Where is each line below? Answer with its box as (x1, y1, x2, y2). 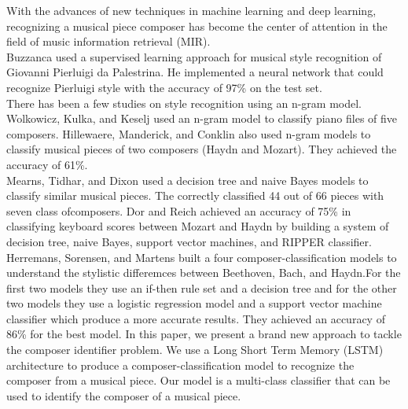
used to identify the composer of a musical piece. (6, 387, 241, 403)
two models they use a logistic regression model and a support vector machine (6, 295, 382, 311)
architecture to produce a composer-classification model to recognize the (6, 356, 355, 373)
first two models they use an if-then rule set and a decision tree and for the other (6, 279, 397, 296)
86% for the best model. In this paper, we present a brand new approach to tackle (6, 326, 402, 342)
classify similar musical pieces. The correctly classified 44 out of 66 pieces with (6, 187, 384, 204)
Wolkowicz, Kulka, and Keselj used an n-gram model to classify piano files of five (6, 110, 398, 127)
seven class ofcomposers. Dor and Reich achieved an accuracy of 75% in (6, 202, 351, 219)
